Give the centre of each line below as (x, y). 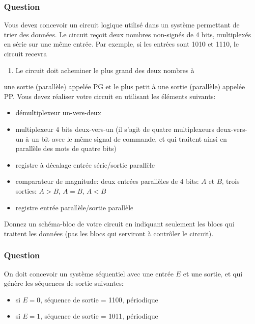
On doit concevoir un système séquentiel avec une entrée (89, 273)
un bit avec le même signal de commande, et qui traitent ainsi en (129, 138)
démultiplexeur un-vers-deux (58, 112)
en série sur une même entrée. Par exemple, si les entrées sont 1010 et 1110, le (121, 44)
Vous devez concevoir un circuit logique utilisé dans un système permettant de (122, 25)
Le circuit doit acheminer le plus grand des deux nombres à (105, 70)
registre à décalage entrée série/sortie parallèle (85, 164)
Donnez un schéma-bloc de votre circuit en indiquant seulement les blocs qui (119, 224)
